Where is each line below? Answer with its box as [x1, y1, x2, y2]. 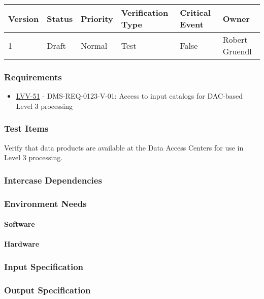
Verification [121, 7, 169, 18]
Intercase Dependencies [4, 173, 102, 186]
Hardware [4, 238, 40, 249]
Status [47, 12, 73, 24]
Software [4, 219, 35, 229]
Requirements [4, 70, 62, 83]
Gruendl [222, 45, 252, 57]
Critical [180, 7, 211, 18]
